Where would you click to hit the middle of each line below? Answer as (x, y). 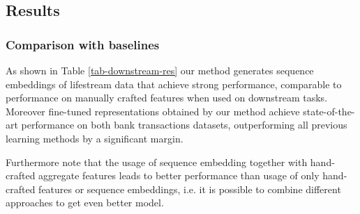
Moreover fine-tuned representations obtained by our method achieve (153, 111)
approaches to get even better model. (85, 203)
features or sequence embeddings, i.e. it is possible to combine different (190, 189)
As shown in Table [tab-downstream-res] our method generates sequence (160, 70)
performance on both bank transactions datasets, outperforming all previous (184, 125)
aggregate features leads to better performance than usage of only (179, 175)
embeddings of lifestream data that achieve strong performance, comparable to (174, 84)
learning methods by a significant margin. (95, 138)
